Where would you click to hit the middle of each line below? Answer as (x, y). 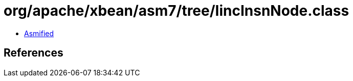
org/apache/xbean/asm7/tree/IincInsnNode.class (176, 11)
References (34, 53)
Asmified (39, 33)
